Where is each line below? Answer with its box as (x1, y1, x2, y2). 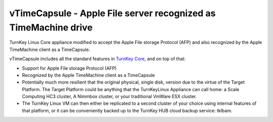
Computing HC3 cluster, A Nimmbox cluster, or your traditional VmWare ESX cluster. (22, 94, 197, 100)
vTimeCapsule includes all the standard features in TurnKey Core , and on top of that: (9, 56, 186, 62)
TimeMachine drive (9, 22, 93, 33)
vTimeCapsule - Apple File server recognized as (9, 8, 216, 19)
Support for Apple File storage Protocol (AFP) (22, 65, 117, 71)
